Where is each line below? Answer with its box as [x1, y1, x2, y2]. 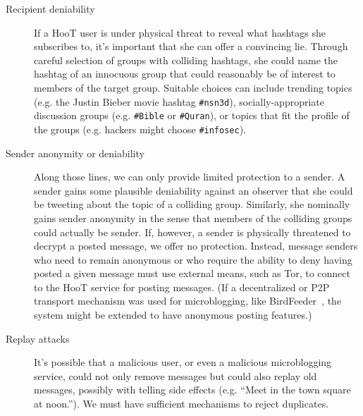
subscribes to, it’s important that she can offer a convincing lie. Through [34, 39, 348, 54]
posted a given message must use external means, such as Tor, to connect [34, 266, 350, 281]
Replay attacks [6, 331, 70, 345]
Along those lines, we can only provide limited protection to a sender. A [34, 169, 345, 184]
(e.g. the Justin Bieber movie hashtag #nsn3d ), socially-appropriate [34, 94, 324, 109]
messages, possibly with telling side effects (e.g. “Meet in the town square [34, 382, 351, 397]
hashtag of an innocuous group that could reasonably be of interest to [34, 66, 336, 81]
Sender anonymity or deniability [6, 145, 144, 160]
